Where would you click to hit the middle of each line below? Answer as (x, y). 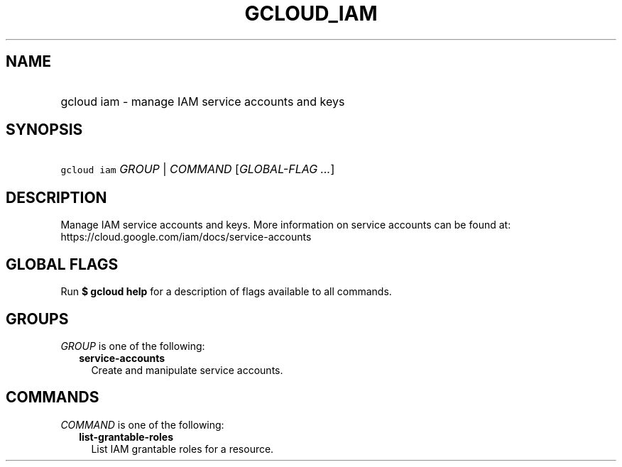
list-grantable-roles (126, 436)
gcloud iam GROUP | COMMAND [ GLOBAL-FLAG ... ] (198, 169)
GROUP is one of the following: (133, 346)
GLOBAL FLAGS (62, 264)
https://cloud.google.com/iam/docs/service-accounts (186, 237)
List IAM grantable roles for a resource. (182, 449)
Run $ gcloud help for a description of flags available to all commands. (226, 292)
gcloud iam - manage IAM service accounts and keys (203, 101)
